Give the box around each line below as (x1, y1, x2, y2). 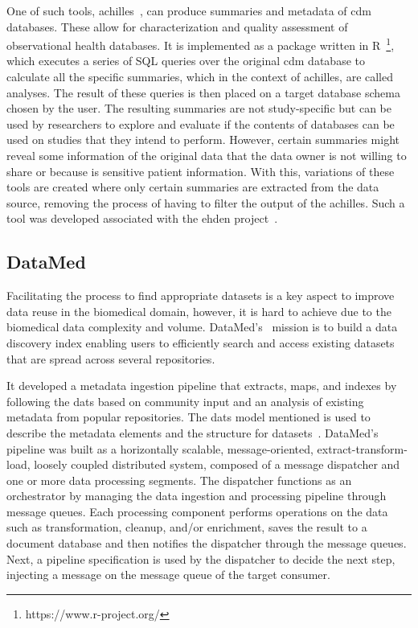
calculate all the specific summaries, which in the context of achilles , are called (6, 68, 394, 85)
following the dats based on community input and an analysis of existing (6, 392, 364, 409)
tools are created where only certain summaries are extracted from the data (6, 179, 379, 195)
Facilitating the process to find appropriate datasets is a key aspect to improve (6, 287, 395, 304)
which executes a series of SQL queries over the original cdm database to (6, 52, 365, 69)
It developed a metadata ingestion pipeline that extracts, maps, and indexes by (6, 377, 397, 394)
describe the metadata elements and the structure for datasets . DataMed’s (6, 424, 379, 441)
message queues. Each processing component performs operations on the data (6, 503, 388, 519)
